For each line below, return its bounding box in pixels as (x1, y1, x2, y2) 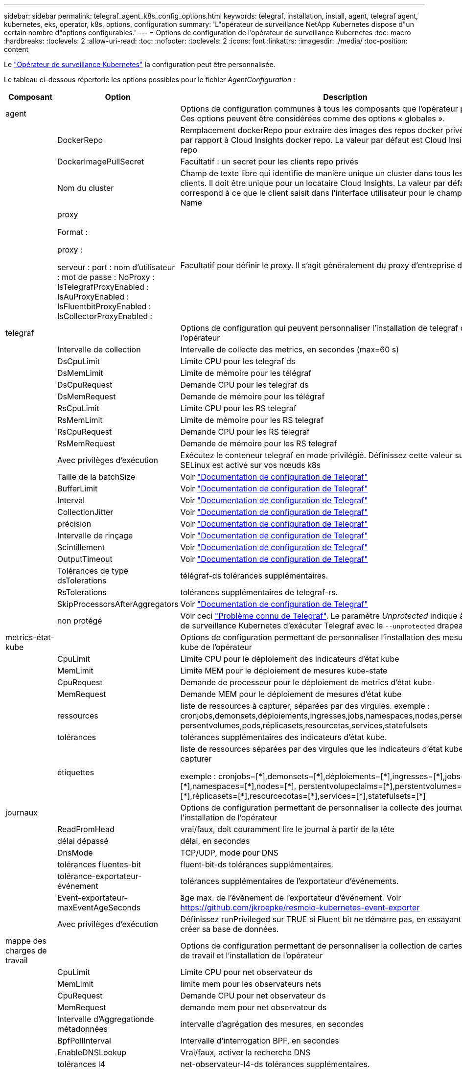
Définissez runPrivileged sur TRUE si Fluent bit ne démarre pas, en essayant (180, 914, 461, 924)
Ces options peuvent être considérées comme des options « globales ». (180, 114, 445, 123)
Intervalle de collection (57, 345, 141, 354)
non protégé (57, 616, 102, 626)
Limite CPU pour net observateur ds (180, 967, 313, 977)
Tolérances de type (57, 566, 129, 576)
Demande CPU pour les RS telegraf (180, 427, 310, 437)
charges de (5, 946, 47, 955)
